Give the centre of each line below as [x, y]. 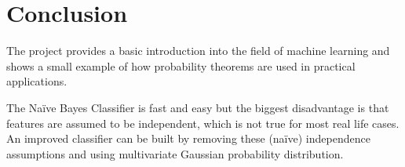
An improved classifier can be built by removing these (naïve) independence [188, 138]
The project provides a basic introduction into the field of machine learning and [198, 51]
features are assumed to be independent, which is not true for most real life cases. [203, 123]
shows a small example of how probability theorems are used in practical [181, 65]
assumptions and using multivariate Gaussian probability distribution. [175, 153]
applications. [37, 81]
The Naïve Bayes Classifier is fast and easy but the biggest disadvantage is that [198, 107]
